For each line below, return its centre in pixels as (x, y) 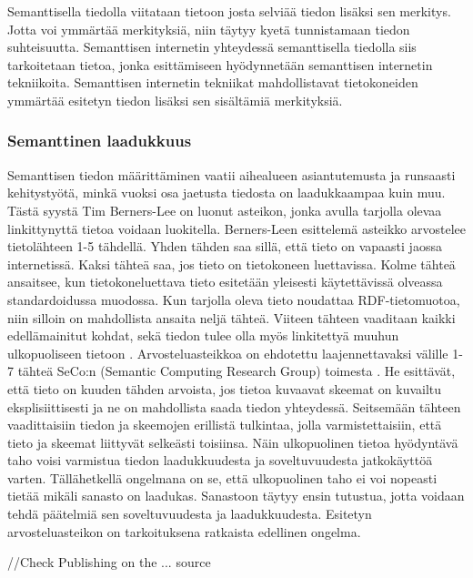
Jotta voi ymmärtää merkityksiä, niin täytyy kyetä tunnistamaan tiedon (209, 29)
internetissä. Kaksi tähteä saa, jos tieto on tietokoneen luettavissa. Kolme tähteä (231, 264)
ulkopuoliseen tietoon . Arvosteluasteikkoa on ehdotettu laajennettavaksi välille (228, 353)
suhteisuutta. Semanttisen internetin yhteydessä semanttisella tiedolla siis (212, 47)
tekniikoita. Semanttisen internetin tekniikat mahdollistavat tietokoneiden (213, 82)
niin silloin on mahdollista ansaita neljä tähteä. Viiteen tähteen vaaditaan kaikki (231, 317)
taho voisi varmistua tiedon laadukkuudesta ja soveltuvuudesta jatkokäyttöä (220, 460)
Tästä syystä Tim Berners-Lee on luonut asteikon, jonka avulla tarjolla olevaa (225, 210)
